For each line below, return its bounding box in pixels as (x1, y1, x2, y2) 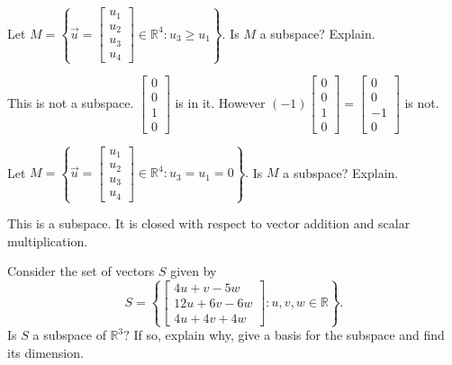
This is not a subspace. (7, 93, 134, 111)
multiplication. (7, 231, 88, 250)
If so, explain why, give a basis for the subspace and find (133, 325, 445, 344)
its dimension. (7, 343, 84, 361)
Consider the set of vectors (7, 262, 155, 280)
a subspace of (32, 325, 106, 344)
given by (170, 262, 217, 280)
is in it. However (175, 93, 266, 111)
